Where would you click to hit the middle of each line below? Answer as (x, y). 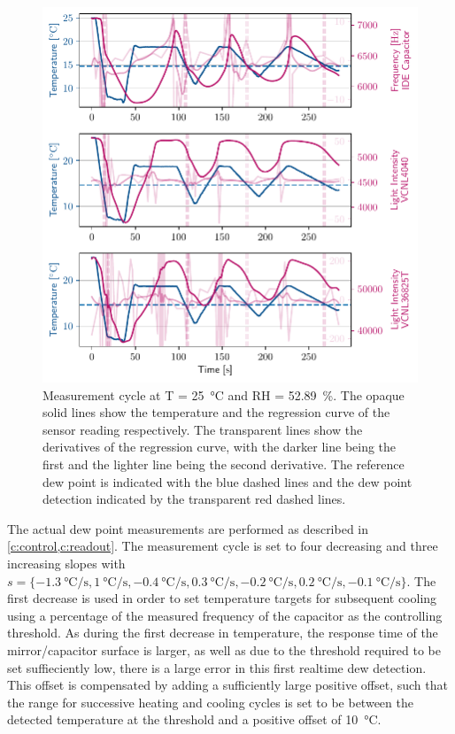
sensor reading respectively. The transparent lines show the (203, 429)
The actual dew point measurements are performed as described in (188, 528)
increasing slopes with (66, 563)
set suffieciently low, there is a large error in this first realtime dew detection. (217, 667)
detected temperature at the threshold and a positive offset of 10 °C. (194, 719)
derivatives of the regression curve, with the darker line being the (220, 447)
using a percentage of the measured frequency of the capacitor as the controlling (225, 615)
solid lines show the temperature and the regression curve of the (216, 412)
